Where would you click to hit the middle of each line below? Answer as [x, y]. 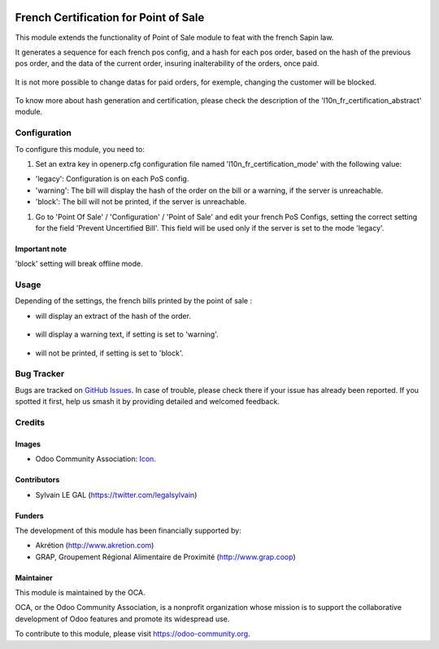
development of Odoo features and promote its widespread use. [122, 619]
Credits [30, 422]
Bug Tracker [40, 374]
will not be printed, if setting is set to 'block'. [109, 353]
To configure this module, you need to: [80, 149]
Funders [29, 516]
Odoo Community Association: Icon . [96, 459]
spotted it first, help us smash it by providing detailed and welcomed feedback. [147, 402]
